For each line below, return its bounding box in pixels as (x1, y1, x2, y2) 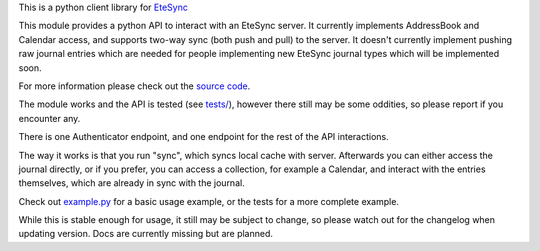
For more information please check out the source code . (18, 80, 251, 92)
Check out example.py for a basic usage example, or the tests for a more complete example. (18, 195, 400, 207)
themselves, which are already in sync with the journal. (18, 177, 245, 189)
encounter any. (18, 112, 81, 124)
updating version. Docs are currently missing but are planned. (18, 228, 274, 240)
